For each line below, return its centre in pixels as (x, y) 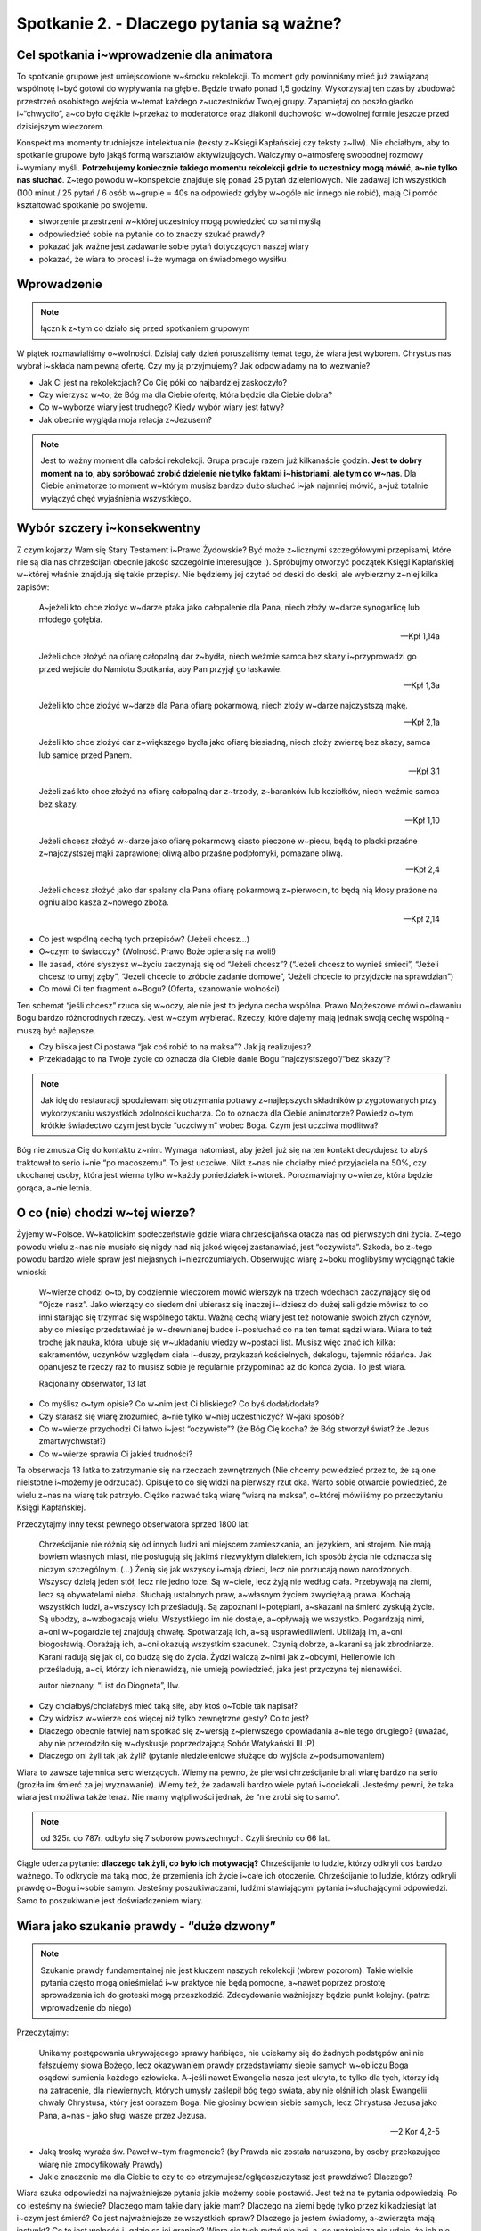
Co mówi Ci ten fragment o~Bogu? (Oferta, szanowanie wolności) (159, 989)
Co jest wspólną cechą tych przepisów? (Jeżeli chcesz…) (144, 939)
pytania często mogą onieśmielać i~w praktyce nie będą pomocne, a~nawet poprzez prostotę (213, 1982)
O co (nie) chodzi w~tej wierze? (106, 1213)
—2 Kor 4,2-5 (415, 2131)
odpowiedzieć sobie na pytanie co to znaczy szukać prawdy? (151, 234)
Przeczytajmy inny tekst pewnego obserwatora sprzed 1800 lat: (133, 1524)
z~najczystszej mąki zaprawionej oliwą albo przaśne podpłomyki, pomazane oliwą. (191, 853)
